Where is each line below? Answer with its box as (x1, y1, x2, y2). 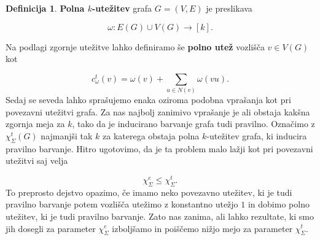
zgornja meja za (6, 117, 65, 130)
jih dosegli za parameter (6, 222, 96, 234)
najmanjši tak (41, 129, 93, 142)
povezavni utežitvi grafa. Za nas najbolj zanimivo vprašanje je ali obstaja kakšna (6, 105, 310, 118)
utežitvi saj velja (6, 154, 68, 167)
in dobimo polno (248, 198, 310, 211)
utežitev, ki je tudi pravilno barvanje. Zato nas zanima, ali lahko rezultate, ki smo (6, 209, 314, 222)
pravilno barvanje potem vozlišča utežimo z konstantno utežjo (6, 198, 238, 211)
